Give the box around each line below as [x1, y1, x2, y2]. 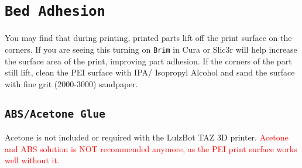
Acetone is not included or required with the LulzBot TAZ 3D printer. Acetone [5, 131, 289, 143]
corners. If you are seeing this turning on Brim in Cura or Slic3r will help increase [5, 43, 297, 55]
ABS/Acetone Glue [5, 107, 105, 120]
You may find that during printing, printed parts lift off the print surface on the [5, 32, 292, 44]
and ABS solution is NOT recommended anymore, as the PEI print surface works [5, 142, 297, 155]
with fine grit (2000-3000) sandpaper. [5, 77, 138, 90]
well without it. [5, 154, 60, 166]
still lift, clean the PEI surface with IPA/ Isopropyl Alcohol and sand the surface [5, 66, 295, 78]
